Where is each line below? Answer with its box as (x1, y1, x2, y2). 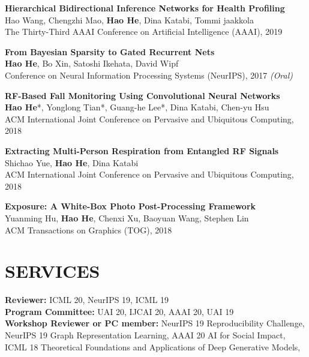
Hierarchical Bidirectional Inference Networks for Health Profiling (5, 2, 285, 14)
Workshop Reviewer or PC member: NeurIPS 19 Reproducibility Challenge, (5, 317, 305, 329)
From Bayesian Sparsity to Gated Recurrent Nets (5, 45, 215, 58)
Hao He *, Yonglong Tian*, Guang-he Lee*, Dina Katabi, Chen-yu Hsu (5, 101, 269, 113)
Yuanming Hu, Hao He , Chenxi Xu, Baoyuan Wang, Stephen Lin (5, 211, 249, 224)
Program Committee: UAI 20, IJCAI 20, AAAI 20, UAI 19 (5, 305, 234, 317)
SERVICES (5, 259, 100, 283)
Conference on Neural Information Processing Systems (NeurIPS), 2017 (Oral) (5, 68, 293, 81)
